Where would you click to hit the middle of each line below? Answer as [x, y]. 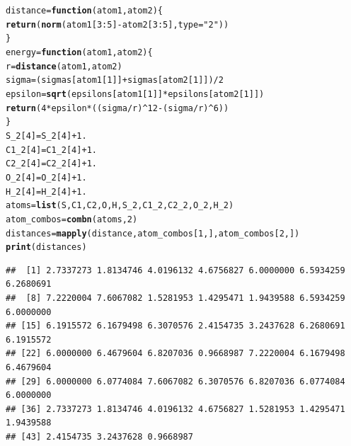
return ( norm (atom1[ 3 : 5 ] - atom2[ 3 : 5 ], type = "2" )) [117, 24]
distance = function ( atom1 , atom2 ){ [84, 11]
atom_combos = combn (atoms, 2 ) [72, 219]
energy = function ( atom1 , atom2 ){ [79, 52]
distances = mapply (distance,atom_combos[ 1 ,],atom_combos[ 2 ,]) [153, 233]
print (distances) [46, 247]
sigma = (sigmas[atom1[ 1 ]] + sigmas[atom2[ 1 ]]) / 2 [115, 80]
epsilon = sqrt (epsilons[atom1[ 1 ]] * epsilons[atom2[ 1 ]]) [135, 94]
